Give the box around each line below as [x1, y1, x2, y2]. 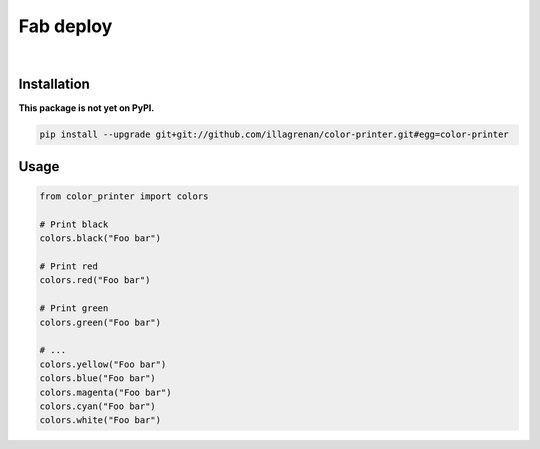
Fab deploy [18, 15, 113, 37]
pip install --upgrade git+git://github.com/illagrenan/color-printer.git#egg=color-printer [39, 129, 509, 140]
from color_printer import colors [39, 191, 209, 202]
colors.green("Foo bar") [39, 316, 162, 328]
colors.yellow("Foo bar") [39, 358, 167, 370]
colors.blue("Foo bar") [39, 373, 157, 384]
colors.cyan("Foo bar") [39, 400, 157, 412]
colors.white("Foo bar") [39, 415, 162, 426]
